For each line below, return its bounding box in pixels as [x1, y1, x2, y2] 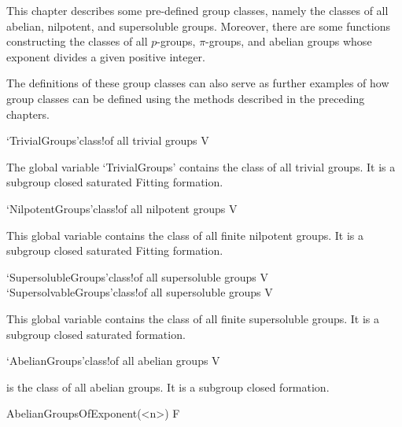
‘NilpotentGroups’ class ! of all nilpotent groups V [6, 200, 238, 216]
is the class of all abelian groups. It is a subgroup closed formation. [6, 378, 330, 395]
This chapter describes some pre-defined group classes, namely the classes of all [6, 2, 389, 18]
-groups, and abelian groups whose [205, 33, 372, 50]
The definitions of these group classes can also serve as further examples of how [6, 75, 389, 91]
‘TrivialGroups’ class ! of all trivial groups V [6, 132, 209, 149]
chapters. [6, 105, 50, 122]
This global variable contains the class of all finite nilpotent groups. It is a [6, 226, 363, 243]
